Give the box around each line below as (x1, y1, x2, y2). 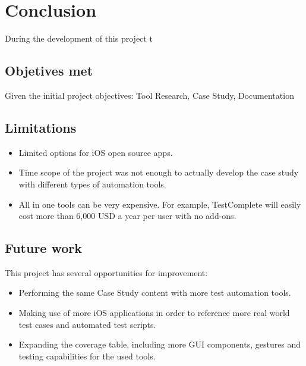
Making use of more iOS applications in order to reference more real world (18, 306, 290, 319)
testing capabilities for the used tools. (18, 349, 156, 362)
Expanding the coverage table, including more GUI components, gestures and (18, 338, 301, 351)
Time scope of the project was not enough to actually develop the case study (18, 166, 299, 179)
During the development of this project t (5, 32, 153, 45)
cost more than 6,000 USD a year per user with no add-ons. (18, 209, 236, 222)
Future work (5, 239, 83, 257)
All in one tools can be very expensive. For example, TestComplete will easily (18, 198, 301, 210)
